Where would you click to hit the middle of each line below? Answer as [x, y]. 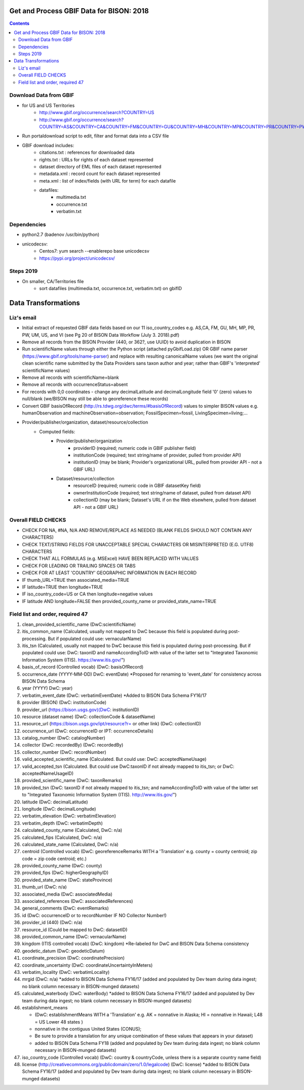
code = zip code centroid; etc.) [54, 858]
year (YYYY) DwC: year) [47, 688]
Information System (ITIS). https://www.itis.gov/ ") [73, 660]
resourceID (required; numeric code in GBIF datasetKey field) [137, 486]
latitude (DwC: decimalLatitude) [55, 802]
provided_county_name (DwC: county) [62, 866]
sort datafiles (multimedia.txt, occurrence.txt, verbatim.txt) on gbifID [111, 289]
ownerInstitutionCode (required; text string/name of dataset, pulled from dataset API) [162, 493]
